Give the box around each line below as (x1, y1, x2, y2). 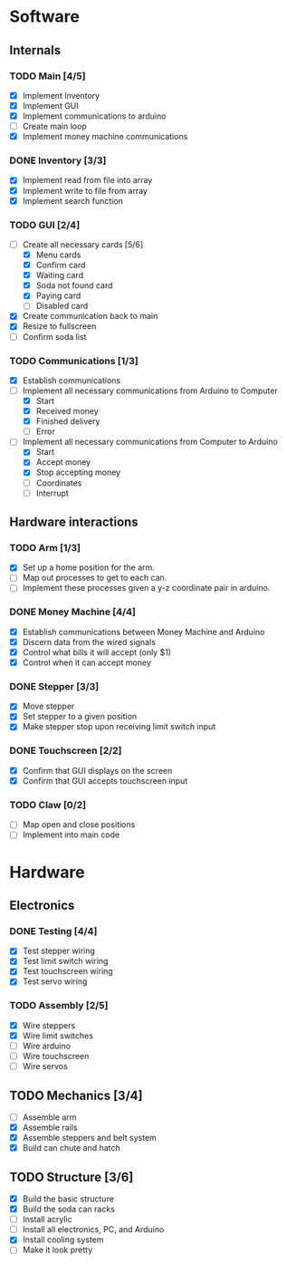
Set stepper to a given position (22, 711, 138, 722)
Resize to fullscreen (22, 321, 97, 332)
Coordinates (35, 478, 82, 488)
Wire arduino (22, 1040, 71, 1051)
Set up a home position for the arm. (22, 562, 156, 573)
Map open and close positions (22, 819, 136, 830)
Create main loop (22, 121, 88, 132)
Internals (9, 43, 62, 58)
